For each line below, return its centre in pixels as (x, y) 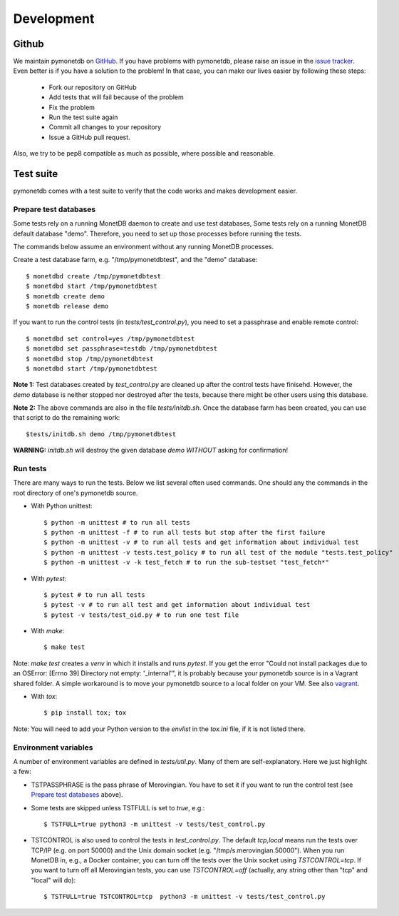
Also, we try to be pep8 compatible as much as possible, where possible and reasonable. (144, 153)
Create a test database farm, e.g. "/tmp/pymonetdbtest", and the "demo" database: (135, 260)
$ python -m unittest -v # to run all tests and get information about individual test (202, 542)
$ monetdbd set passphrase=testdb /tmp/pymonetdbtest (121, 349)
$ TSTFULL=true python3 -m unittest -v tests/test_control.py (155, 824)
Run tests (30, 469)
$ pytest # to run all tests (94, 595)
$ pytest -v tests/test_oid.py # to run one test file (141, 615)
